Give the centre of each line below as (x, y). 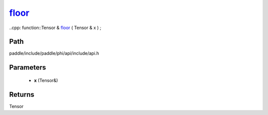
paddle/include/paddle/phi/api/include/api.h (54, 53)
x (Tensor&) (46, 80)
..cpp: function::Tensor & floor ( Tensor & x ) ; (55, 28)
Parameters (28, 67)
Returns (22, 95)
